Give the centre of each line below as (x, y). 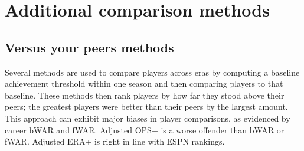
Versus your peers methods (89, 47)
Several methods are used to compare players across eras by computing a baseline (152, 72)
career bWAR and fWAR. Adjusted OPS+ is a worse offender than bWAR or (145, 129)
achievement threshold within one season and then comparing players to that (144, 83)
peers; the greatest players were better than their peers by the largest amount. (146, 106)
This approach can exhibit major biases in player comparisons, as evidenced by (148, 118)
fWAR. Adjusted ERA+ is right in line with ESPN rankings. (115, 141)
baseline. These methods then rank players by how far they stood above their (145, 95)
